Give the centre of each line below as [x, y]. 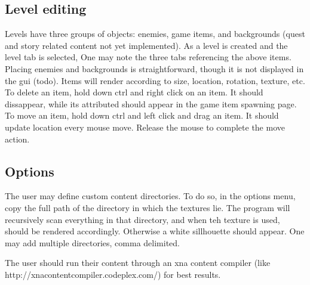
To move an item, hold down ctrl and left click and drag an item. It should [142, 115]
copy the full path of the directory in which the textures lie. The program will [148, 207]
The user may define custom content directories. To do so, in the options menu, [150, 196]
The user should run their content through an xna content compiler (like [138, 263]
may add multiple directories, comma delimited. [92, 242]
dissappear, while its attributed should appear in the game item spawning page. [151, 103]
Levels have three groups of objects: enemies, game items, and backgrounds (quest [155, 34]
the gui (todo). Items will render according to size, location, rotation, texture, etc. [155, 80]
